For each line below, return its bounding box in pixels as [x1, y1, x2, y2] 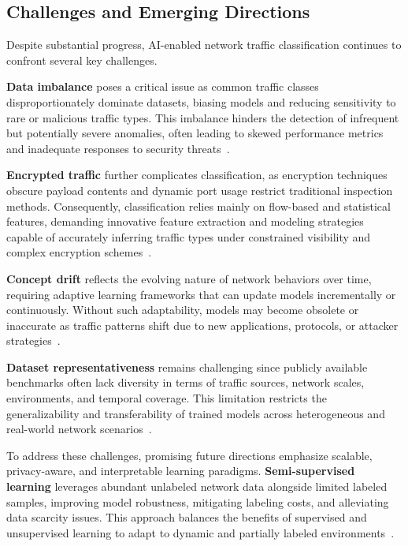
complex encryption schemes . [6, 244, 152, 260]
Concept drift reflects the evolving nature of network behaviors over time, [6, 270, 372, 286]
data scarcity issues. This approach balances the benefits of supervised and [6, 509, 367, 525]
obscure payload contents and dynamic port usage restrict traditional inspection [6, 181, 393, 198]
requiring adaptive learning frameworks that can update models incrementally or [6, 286, 396, 302]
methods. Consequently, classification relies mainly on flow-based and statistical [6, 197, 391, 214]
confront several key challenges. [6, 51, 158, 68]
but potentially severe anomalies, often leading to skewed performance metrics [6, 125, 384, 141]
